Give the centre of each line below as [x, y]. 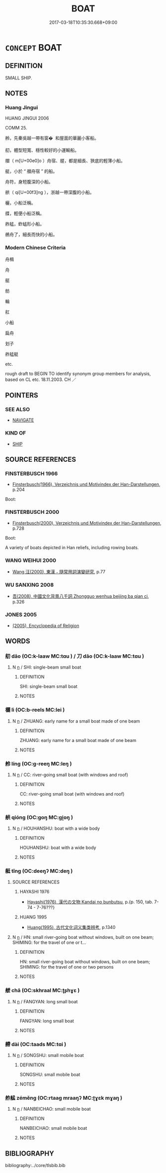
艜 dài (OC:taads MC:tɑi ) [36, 1044]
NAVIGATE [23, 420]
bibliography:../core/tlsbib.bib [35, 1166]
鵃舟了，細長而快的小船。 [31, 235]
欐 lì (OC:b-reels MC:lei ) [35, 710]
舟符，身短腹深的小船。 [29, 182]
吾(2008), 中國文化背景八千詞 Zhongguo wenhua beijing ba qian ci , [81, 596]
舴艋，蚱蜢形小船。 [25, 224]
